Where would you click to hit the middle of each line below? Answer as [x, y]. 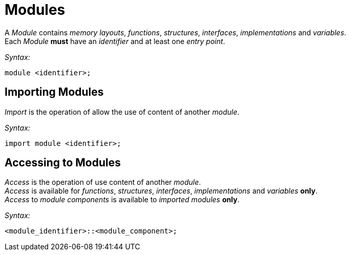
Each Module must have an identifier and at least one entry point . [115, 41]
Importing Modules [54, 92]
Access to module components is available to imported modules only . [122, 200]
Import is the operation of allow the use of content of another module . [122, 112]
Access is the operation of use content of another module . [103, 182]
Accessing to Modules [63, 163]
